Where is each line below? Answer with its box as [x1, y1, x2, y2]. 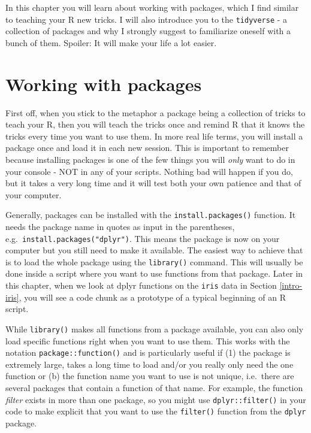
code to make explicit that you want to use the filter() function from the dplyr [5, 405, 306, 417]
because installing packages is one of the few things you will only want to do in [5, 153, 295, 165]
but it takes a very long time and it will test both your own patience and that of [5, 177, 301, 189]
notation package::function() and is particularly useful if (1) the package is [5, 346, 291, 359]
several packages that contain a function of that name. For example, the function [5, 381, 303, 393]
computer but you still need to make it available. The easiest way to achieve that [5, 244, 303, 256]
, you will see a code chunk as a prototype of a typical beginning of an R [19, 290, 286, 303]
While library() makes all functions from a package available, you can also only [5, 322, 304, 335]
